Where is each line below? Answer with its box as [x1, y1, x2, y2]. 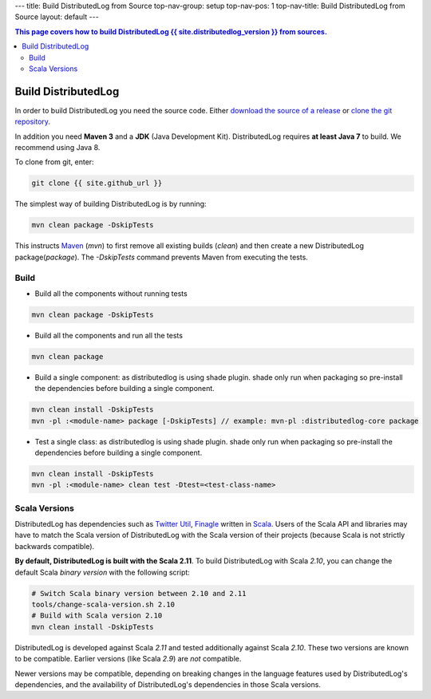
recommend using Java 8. [14, 143, 101, 152]
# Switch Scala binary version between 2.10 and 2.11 [31, 589, 247, 598]
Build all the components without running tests [34, 288, 188, 298]
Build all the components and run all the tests [34, 330, 184, 340]
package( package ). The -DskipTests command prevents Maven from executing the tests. [14, 252, 309, 262]
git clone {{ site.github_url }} [31, 179, 163, 188]
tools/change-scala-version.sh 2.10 [31, 600, 176, 610]
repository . [14, 116, 51, 127]
